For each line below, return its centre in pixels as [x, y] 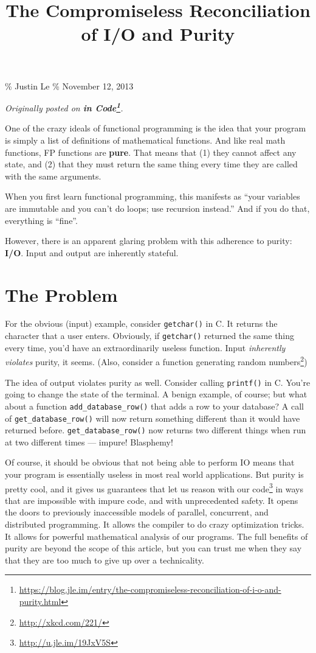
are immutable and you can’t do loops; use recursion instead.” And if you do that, [157, 208]
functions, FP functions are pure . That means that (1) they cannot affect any [151, 152]
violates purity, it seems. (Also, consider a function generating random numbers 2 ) [156, 361]
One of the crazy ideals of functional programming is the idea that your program [156, 128]
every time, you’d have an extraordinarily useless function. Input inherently [145, 347]
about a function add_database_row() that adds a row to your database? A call [154, 406]
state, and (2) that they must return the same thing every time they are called [151, 164]
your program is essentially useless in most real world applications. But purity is [154, 474]
